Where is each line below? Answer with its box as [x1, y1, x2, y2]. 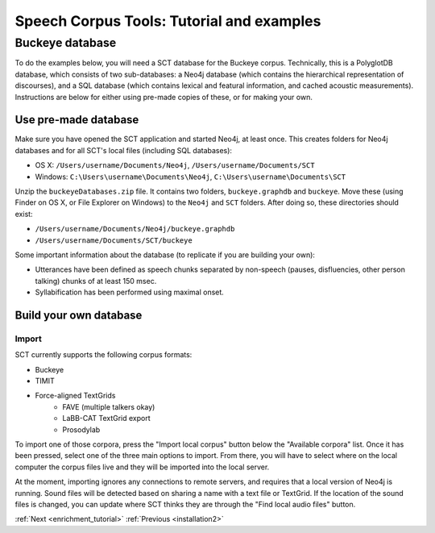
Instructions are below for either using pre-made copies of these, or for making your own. [14, 92, 313, 102]
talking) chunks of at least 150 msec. [35, 276, 157, 285]
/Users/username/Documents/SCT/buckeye [35, 235, 193, 245]
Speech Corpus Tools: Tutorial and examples [14, 12, 321, 30]
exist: [14, 209, 33, 219]
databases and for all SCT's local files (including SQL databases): [14, 145, 233, 155]
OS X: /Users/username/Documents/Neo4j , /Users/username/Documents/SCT [35, 160, 315, 170]
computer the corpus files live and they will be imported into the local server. [14, 462, 270, 472]
